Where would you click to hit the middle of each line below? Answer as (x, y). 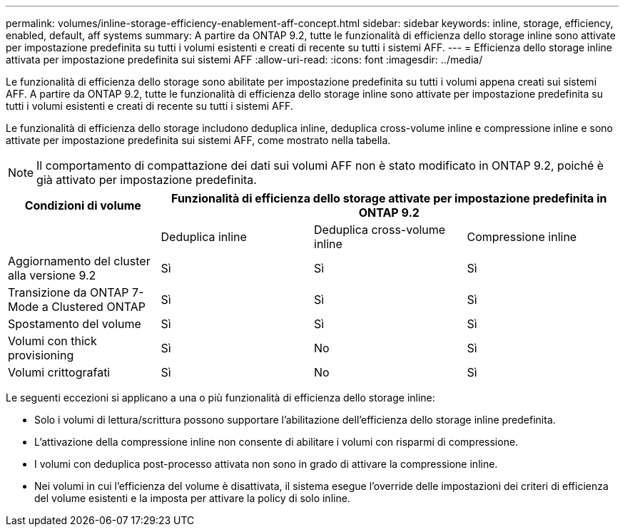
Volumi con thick (52, 341)
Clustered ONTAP (98, 307)
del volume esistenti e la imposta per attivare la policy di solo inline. (192, 498)
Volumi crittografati (59, 372)
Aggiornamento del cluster (79, 261)
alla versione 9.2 (52, 275)
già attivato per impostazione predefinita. (147, 180)
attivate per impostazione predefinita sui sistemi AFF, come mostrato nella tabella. (198, 140)
